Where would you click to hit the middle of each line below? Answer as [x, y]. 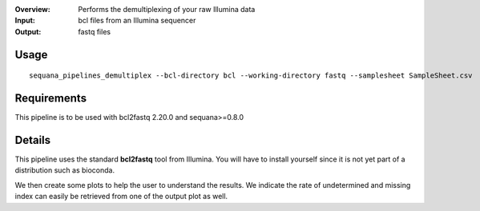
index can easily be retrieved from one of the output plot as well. [121, 197]
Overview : [33, 9]
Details [33, 140]
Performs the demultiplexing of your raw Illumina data [167, 9]
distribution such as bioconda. [65, 170]
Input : [25, 21]
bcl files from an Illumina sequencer [137, 21]
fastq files [95, 31]
